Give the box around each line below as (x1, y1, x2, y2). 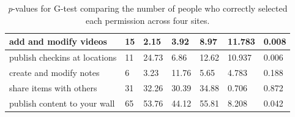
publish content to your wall (9, 96, 115, 109)
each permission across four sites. (86, 13, 210, 26)
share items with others (9, 81, 97, 94)
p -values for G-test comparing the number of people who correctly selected (8, 2, 288, 14)
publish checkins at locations (9, 51, 117, 64)
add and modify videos (9, 35, 107, 48)
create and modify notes (9, 66, 100, 78)
